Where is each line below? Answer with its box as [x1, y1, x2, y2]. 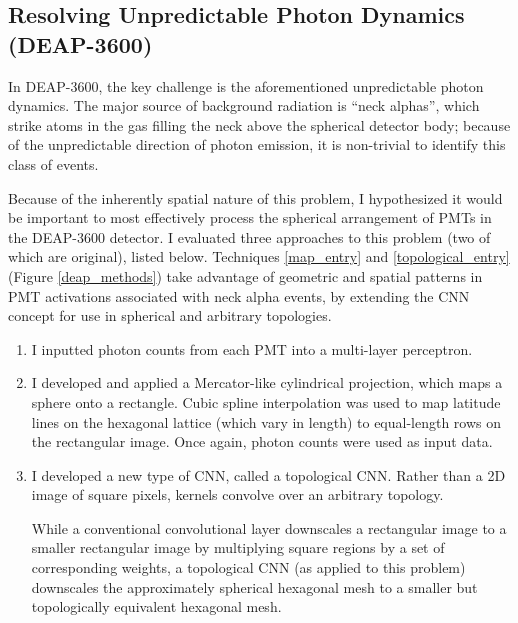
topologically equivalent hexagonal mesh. [31, 596, 282, 617]
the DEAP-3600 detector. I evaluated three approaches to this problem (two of [8, 226, 491, 247]
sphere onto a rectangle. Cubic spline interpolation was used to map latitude [31, 391, 501, 412]
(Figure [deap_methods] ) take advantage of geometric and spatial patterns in [8, 265, 483, 286]
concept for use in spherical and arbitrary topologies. [8, 305, 332, 326]
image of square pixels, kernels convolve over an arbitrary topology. [31, 484, 444, 505]
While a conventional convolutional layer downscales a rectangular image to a [31, 517, 507, 538]
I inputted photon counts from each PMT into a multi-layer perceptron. [31, 338, 473, 359]
